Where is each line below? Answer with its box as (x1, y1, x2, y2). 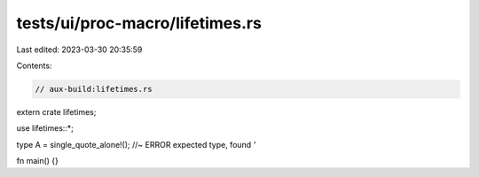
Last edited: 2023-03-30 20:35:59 (16, 44, 143, 55)
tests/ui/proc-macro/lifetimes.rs (16, 13, 262, 33)
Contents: (16, 60, 52, 71)
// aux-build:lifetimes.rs (35, 84, 153, 94)
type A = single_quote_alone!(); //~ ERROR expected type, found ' (16, 139, 256, 150)
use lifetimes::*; (16, 123, 75, 134)
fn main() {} (16, 156, 59, 166)
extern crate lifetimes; (16, 106, 97, 117)
